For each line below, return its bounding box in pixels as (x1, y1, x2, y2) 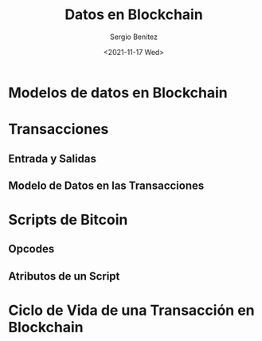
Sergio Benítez (110, 32, 158, 41)
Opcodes (8, 242, 55, 256)
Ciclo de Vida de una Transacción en (8, 301, 255, 319)
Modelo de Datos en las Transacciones (8, 178, 205, 192)
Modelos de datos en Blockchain (8, 84, 229, 101)
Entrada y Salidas (8, 151, 97, 165)
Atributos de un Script (8, 269, 120, 283)
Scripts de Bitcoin (8, 211, 128, 229)
